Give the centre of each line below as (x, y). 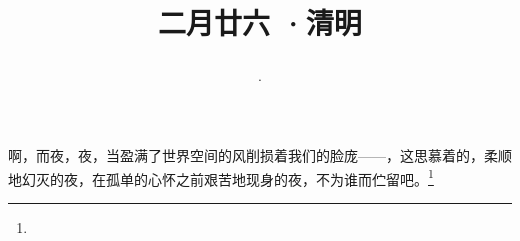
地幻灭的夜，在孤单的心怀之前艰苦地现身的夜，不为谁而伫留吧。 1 (221, 177)
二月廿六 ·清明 (260, 22)
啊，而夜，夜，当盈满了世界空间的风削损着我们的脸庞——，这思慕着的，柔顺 (260, 154)
